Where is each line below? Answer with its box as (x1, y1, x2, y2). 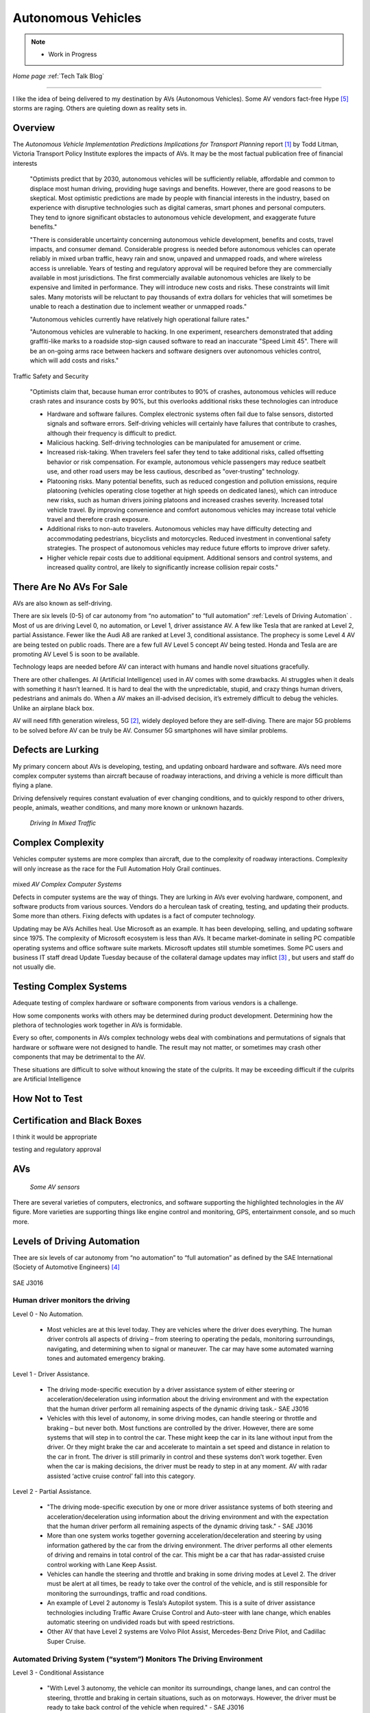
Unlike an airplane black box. (12, 704, 95, 712)
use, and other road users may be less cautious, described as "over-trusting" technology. (47, 467, 300, 476)
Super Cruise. (47, 1637, 86, 1645)
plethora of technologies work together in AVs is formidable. (12, 1021, 183, 1029)
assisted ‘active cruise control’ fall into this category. (47, 1472, 195, 1480)
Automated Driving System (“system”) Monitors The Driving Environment (12, 1654, 263, 1664)
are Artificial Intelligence (12, 1074, 82, 1083)
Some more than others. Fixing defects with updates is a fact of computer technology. (12, 912, 256, 920)
